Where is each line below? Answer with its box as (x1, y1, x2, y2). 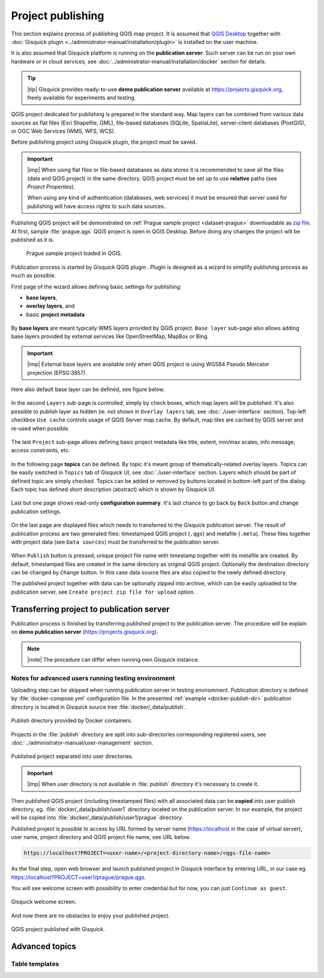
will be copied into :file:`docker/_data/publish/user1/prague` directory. (11, 814, 183, 821)
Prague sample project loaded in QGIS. (26, 250, 122, 257)
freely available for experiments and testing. (27, 94, 136, 101)
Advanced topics (11, 941, 76, 952)
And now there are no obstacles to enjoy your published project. (11, 912, 170, 919)
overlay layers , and (26, 303, 75, 310)
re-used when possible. (11, 425, 70, 432)
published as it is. (11, 236, 55, 243)
